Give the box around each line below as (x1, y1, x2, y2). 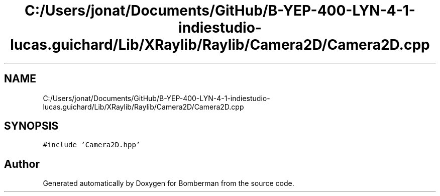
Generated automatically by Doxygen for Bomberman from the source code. (43, 179, 294, 188)
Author (4, 157, 40, 170)
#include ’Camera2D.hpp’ (43, 141, 141, 149)
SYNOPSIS (4, 120, 59, 133)
